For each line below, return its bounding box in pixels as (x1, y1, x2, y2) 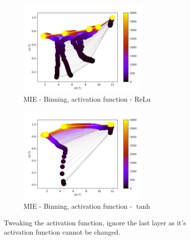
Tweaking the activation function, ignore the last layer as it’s (4, 217, 186, 227)
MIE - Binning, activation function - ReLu (23, 94, 151, 104)
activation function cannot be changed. (4, 227, 121, 237)
